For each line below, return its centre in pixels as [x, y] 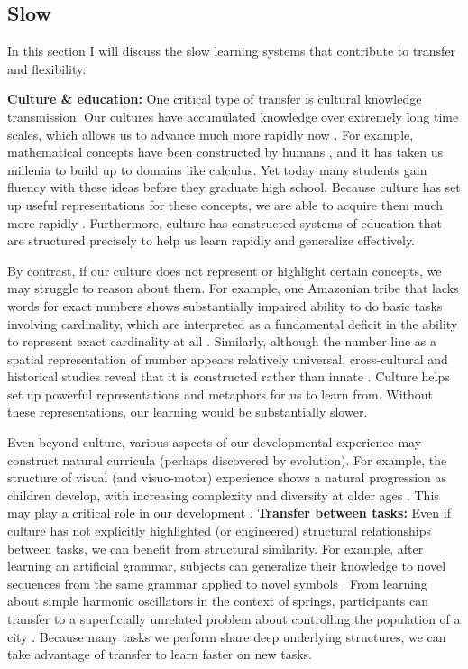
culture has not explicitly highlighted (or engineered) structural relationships [219, 531]
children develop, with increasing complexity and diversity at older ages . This [223, 495]
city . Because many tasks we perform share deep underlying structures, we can [227, 636]
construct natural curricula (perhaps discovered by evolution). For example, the [227, 459]
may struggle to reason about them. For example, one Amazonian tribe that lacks [233, 288]
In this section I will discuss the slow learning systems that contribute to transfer [232, 51]
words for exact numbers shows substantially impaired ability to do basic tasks [225, 305]
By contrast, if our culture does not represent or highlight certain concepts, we [225, 270]
